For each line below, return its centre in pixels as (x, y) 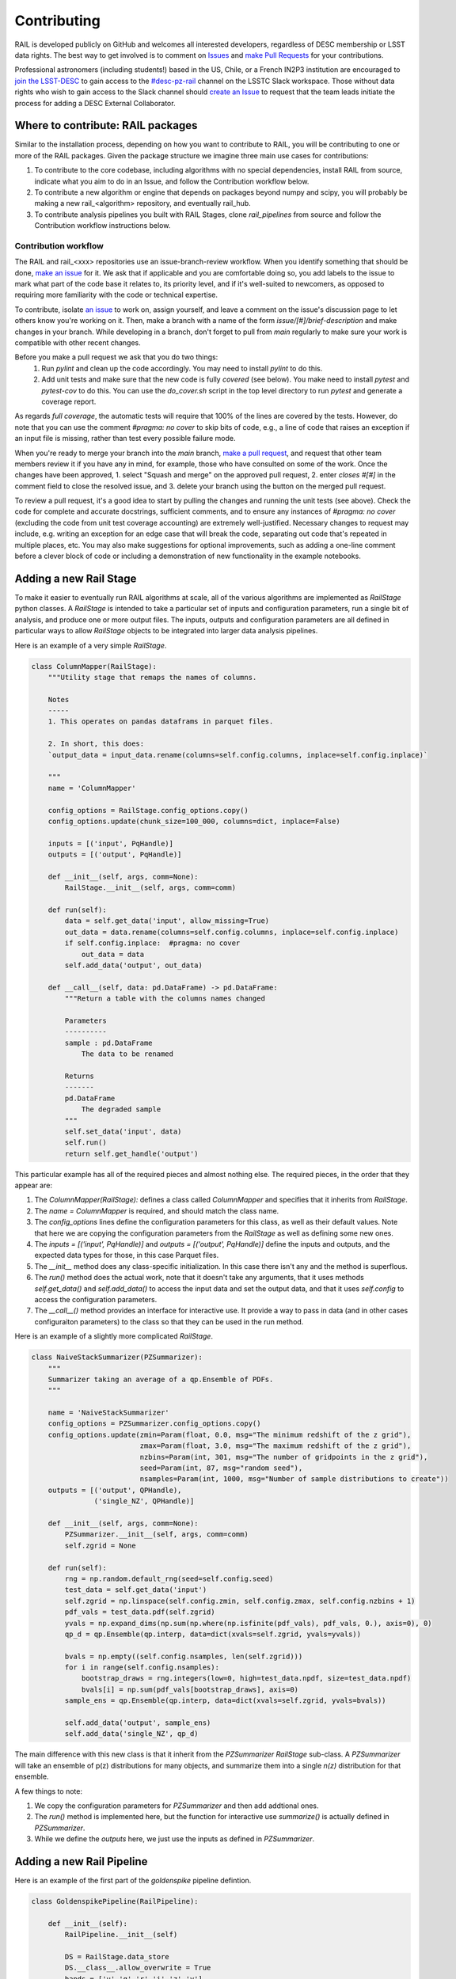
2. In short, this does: (96, 744)
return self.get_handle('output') (131, 1153)
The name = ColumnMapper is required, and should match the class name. (157, 1210)
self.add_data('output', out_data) (134, 965)
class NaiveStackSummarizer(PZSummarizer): (117, 1357)
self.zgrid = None (100, 1545)
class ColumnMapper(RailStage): (94, 666)
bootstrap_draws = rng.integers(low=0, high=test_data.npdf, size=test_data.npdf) (246, 1679)
